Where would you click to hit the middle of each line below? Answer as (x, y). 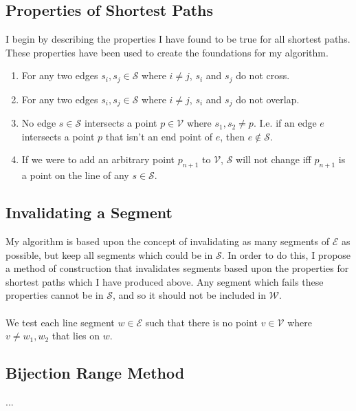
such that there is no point (201, 322)
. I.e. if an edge (285, 123)
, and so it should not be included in (189, 295)
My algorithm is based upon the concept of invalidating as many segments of (167, 241)
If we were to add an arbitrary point (98, 159)
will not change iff (274, 159)
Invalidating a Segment (89, 212)
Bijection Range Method (95, 373)
